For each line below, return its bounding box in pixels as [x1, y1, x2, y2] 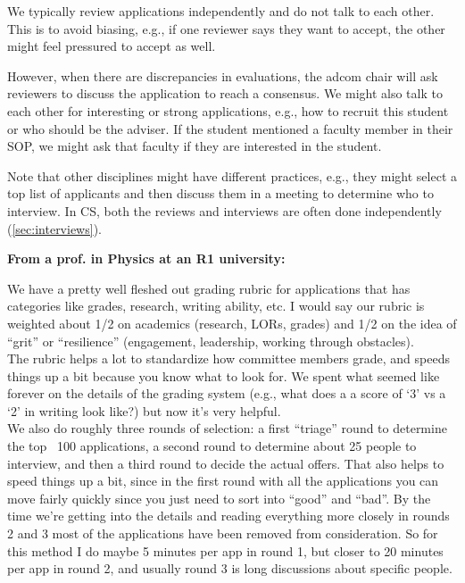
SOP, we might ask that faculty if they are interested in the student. [7, 137, 382, 155]
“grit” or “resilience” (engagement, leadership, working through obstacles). [7, 331, 414, 350]
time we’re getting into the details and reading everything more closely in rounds [7, 506, 450, 525]
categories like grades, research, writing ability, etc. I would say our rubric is [7, 296, 425, 315]
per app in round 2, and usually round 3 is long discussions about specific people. [7, 559, 453, 578]
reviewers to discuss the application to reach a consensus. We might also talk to [7, 84, 443, 103]
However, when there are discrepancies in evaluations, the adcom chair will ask [7, 66, 438, 85]
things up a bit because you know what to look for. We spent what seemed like [7, 366, 440, 385]
